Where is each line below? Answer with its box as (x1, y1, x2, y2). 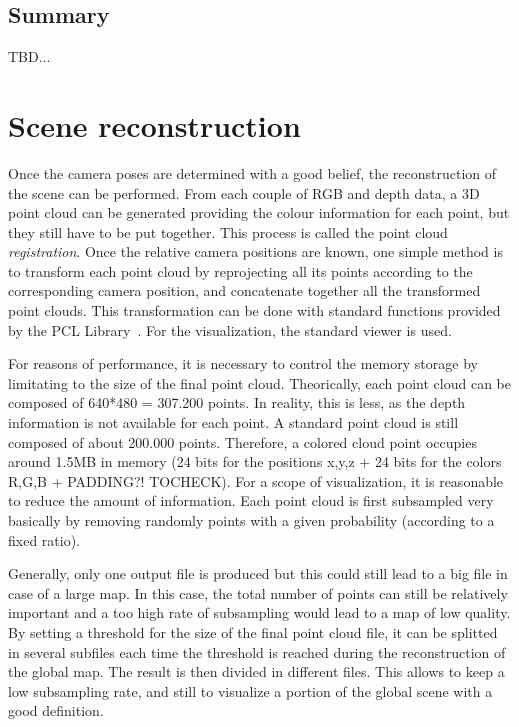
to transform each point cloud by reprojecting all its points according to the (8, 260, 473, 281)
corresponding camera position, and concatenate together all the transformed (8, 280, 481, 301)
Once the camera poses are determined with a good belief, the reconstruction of (8, 162, 497, 183)
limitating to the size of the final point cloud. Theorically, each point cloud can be (8, 372, 511, 393)
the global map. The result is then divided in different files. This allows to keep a (8, 661, 505, 682)
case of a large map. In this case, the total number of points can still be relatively (8, 582, 508, 603)
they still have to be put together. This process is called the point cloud (8, 221, 448, 242)
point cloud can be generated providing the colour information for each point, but (8, 202, 510, 223)
